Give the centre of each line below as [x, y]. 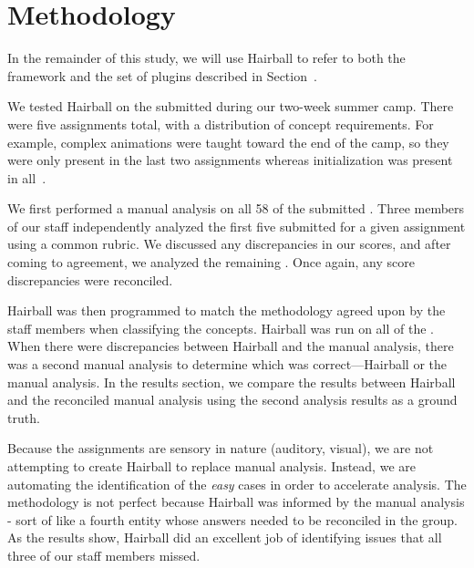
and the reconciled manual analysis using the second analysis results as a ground [232, 400]
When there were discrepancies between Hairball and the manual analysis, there [231, 346]
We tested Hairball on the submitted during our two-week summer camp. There [231, 106]
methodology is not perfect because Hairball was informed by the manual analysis [236, 502]
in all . [27, 177]
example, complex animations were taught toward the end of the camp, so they [228, 142]
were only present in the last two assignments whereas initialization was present [230, 160]
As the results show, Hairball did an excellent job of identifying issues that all [225, 537]
